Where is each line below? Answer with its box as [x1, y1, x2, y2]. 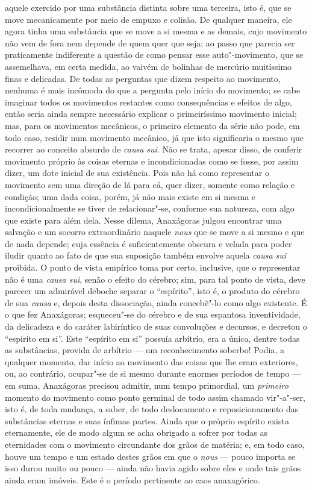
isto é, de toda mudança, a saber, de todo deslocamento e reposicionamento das [5, 403, 299, 415]
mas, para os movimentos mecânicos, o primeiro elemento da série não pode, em [5, 119, 300, 131]
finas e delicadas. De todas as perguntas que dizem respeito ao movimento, [5, 72, 281, 84]
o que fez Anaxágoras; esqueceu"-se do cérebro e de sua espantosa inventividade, [5, 308, 301, 321]
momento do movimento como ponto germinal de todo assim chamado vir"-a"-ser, [5, 391, 305, 403]
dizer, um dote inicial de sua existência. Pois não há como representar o [5, 166, 269, 179]
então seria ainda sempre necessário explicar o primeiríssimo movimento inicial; [5, 107, 297, 120]
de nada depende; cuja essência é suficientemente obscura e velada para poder [5, 237, 292, 250]
